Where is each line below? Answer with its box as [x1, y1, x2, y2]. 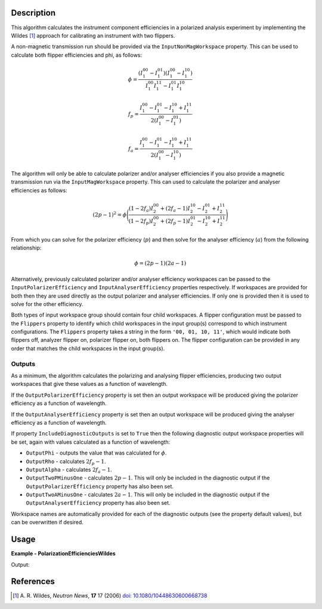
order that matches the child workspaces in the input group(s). [11, 345, 165, 352]
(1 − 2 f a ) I [128, 205, 154, 213]
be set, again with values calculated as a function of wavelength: [11, 438, 171, 446]
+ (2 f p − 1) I [160, 218, 191, 226]
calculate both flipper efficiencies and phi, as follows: [11, 51, 143, 58]
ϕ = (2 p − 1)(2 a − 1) [134, 260, 187, 267]
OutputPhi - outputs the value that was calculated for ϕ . [26, 449, 167, 456]
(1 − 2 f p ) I [128, 218, 154, 226]
